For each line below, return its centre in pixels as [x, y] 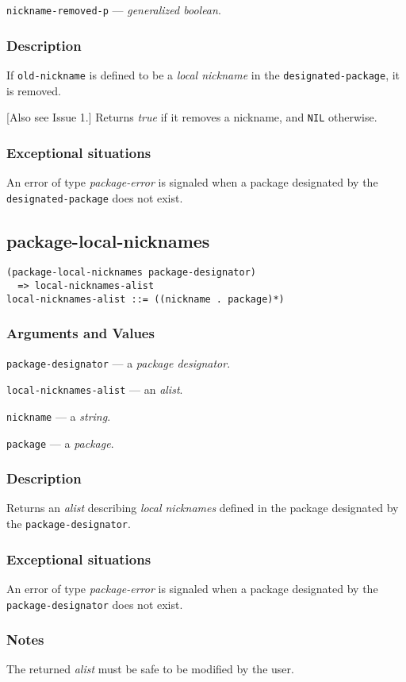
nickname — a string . [59, 416]
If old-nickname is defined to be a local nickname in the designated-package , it [203, 74]
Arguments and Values [80, 333]
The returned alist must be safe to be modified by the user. [150, 669]
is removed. [34, 90]
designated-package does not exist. [95, 197]
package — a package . [60, 443]
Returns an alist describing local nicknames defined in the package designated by [203, 508]
